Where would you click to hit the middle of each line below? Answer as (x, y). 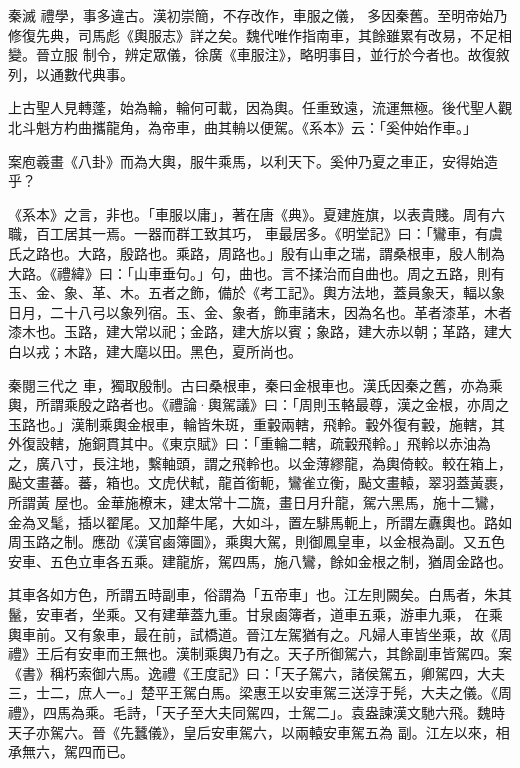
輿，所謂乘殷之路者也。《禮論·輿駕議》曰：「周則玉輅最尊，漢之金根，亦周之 (258, 404)
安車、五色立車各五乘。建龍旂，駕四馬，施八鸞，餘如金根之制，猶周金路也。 (260, 560)
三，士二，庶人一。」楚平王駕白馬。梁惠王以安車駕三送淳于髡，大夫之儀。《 (253, 692)
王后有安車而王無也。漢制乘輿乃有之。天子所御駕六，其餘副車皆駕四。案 (273, 653)
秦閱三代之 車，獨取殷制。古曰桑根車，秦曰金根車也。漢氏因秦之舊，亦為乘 (255, 384)
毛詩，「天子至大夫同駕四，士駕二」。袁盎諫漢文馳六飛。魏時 (308, 712)
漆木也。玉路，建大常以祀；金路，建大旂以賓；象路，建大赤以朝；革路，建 (253, 331)
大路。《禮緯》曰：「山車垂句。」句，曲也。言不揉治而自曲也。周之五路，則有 (256, 272)
